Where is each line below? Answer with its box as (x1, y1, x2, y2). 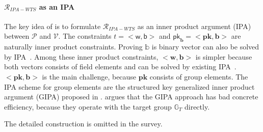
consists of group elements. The (149, 71, 248, 82)
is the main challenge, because (42, 71, 137, 82)
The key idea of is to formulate (4, 20, 101, 31)
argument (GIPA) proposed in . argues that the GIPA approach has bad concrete (4, 91, 258, 102)
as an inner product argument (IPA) (137, 20, 251, 31)
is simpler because (195, 51, 252, 62)
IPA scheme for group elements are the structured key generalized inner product (4, 81, 255, 92)
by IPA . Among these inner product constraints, (4, 51, 159, 62)
